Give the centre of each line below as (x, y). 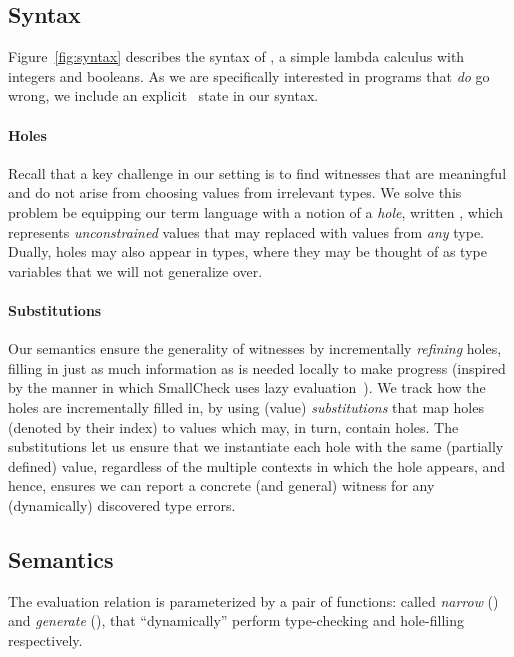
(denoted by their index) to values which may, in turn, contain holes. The (233, 426)
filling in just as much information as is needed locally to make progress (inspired (257, 367)
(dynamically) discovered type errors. (122, 504)
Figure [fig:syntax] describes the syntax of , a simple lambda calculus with (236, 56)
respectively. (45, 639)
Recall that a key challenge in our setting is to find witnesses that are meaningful (257, 172)
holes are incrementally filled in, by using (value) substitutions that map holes (246, 406)
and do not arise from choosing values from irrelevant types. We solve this (235, 192)
